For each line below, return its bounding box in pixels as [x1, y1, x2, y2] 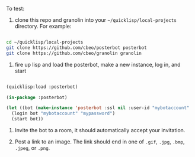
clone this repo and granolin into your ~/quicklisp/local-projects [14, 17, 177, 23]
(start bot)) [11, 116, 44, 122]
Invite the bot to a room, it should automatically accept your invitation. [14, 127, 186, 133]
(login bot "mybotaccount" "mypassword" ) [11, 110, 116, 117]
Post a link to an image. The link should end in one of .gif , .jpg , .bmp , [14, 138, 185, 145]
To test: [6, 5, 25, 12]
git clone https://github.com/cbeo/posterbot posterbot [6, 44, 147, 51]
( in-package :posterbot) [6, 94, 68, 100]
